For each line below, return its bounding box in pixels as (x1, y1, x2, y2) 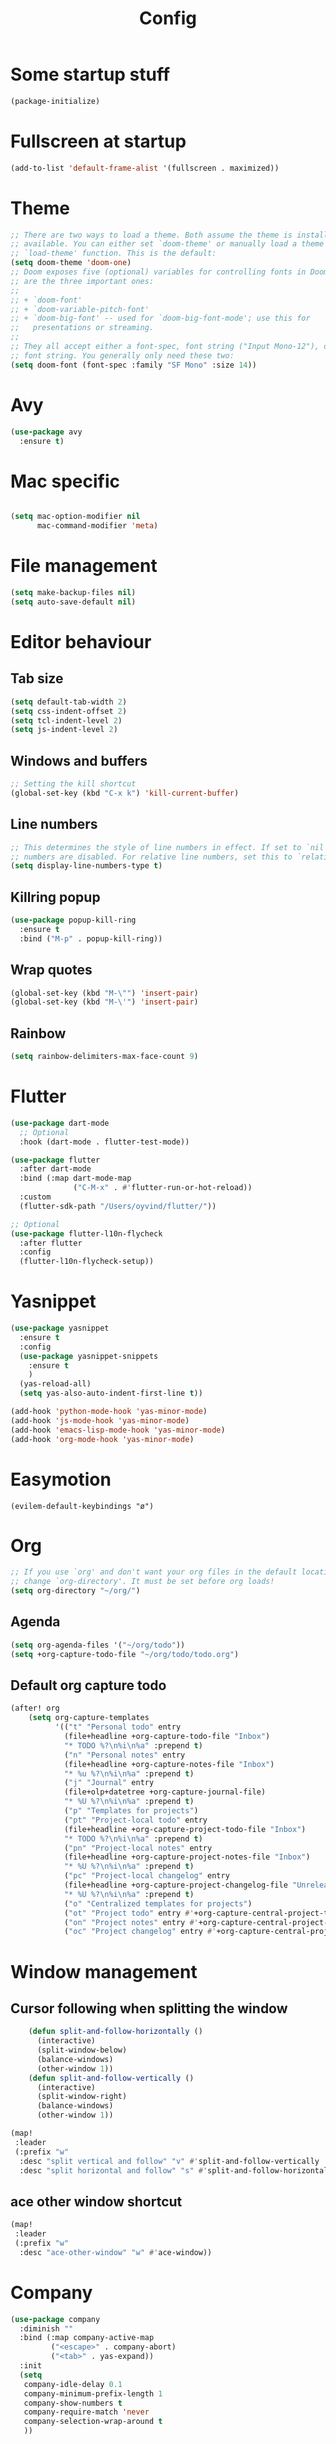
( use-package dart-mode (10, 1118, 110, 1128)
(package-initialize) (10, 96, 101, 106)
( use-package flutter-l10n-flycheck (10, 1228, 163, 1239)
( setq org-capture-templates (28, 1713, 150, 1723)
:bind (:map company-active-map (19, 2333, 155, 2343)
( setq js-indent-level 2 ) (10, 725, 118, 735)
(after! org (10, 1703, 60, 1714)
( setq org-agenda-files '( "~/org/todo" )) (10, 1640, 186, 1650)
